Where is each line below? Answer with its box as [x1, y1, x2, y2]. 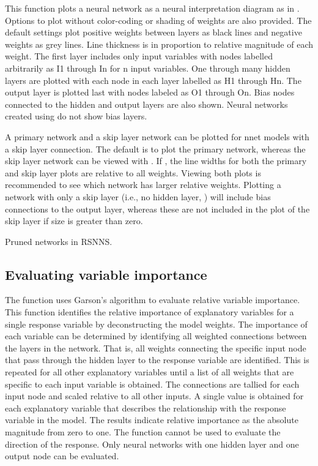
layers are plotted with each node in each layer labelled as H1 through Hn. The [5, 73, 301, 86]
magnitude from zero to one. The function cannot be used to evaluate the [5, 426, 281, 438]
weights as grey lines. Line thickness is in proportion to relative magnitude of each [5, 37, 314, 50]
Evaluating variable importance [5, 265, 207, 284]
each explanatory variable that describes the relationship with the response [5, 401, 286, 414]
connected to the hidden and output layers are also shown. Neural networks [5, 97, 288, 110]
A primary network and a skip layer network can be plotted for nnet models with [5, 130, 309, 143]
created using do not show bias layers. [5, 110, 147, 122]
